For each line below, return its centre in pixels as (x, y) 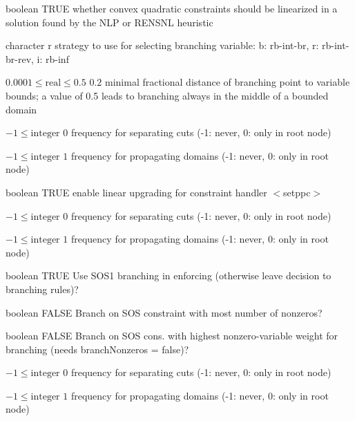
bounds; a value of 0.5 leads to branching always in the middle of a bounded (167, 95)
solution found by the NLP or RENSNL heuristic (109, 22)
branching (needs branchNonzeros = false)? (97, 349)
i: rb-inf (53, 58)
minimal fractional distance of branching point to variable (227, 82)
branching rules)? (42, 289)
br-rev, (20, 58)
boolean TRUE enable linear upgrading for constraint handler (136, 192)
